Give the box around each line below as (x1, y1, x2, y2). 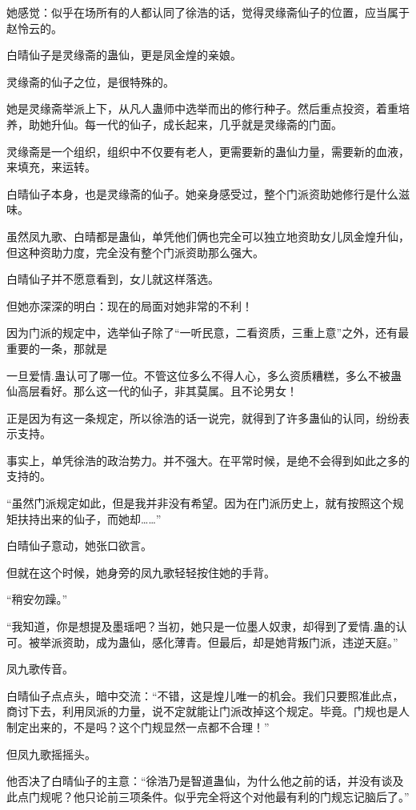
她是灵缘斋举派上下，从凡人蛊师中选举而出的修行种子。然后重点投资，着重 (6, 100, 398, 117)
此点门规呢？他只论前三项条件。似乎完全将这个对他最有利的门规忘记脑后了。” (6, 788, 410, 804)
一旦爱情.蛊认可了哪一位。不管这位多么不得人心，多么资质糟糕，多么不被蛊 (6, 367, 402, 383)
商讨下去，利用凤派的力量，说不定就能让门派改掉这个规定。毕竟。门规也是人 (6, 703, 410, 720)
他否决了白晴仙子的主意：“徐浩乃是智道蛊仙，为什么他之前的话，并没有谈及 (6, 772, 404, 789)
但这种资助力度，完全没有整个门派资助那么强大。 (6, 243, 264, 260)
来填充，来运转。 (6, 158, 96, 175)
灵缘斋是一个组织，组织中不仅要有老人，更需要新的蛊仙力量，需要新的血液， (6, 142, 410, 159)
